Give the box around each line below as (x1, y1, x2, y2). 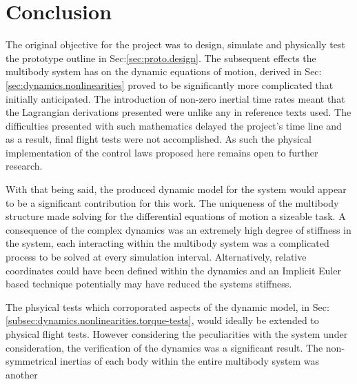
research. (6, 159, 43, 173)
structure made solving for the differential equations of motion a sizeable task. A (6, 209, 346, 223)
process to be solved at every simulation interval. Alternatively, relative (6, 250, 307, 264)
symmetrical (6, 354, 57, 368)
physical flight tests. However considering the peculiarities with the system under (6, 327, 348, 341)
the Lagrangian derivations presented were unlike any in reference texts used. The (6, 105, 351, 119)
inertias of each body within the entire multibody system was (60, 354, 320, 368)
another (6, 367, 38, 381)
